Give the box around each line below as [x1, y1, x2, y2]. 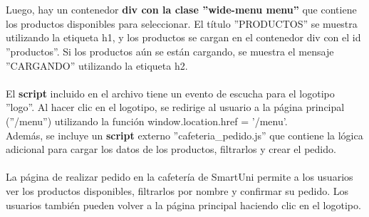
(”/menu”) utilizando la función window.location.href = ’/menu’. [6, 113, 288, 128]
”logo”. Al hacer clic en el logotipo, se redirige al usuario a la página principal [6, 100, 345, 115]
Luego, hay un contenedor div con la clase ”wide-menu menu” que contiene [6, 2, 357, 17]
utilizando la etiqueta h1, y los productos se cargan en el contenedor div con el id [6, 30, 361, 45]
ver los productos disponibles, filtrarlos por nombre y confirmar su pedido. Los [6, 183, 348, 198]
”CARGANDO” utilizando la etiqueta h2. [6, 58, 188, 73]
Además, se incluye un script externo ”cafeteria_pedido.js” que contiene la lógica [6, 127, 363, 142]
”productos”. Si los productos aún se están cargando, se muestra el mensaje [6, 43, 334, 58]
